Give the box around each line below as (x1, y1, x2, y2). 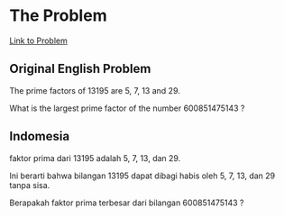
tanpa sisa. (9, 179, 50, 190)
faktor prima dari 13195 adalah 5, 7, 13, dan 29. (9, 152, 181, 163)
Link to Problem (9, 35, 68, 46)
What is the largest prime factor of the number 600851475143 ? (9, 103, 245, 113)
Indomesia (9, 129, 70, 144)
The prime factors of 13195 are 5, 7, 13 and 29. (9, 85, 180, 95)
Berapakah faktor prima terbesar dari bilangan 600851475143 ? (9, 197, 244, 208)
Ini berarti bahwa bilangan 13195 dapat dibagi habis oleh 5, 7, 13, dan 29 (9, 170, 276, 181)
